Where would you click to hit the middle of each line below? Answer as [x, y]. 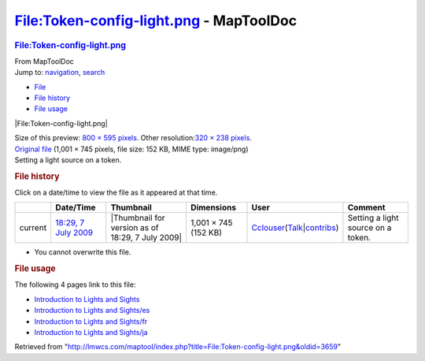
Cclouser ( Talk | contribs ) [295, 228]
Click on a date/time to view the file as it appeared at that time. [116, 192]
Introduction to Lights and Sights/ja [91, 332]
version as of [135, 228]
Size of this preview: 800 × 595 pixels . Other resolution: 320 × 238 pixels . [133, 138]
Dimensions [213, 207]
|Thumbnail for [138, 218]
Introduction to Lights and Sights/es [92, 311]
